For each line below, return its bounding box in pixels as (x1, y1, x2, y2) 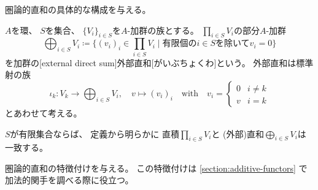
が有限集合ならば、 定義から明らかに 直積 (10, 127, 179, 140)
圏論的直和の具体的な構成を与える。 (5, 3, 151, 15)
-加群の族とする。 (127, 23, 199, 36)
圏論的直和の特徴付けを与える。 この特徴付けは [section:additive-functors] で (5, 161, 308, 174)
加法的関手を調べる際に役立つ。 (5, 173, 134, 186)
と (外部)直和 (211, 127, 264, 140)
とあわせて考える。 (5, 106, 82, 119)
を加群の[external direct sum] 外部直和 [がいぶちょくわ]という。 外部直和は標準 (5, 56, 314, 69)
